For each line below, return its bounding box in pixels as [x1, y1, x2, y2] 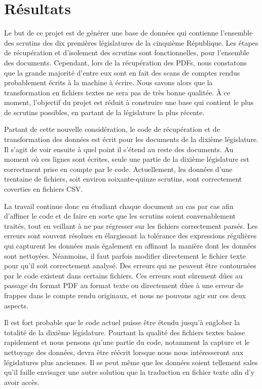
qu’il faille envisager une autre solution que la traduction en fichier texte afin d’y [4, 367, 255, 377]
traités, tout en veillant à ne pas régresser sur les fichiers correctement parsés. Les [4, 220, 258, 231]
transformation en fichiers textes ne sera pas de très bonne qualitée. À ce [4, 87, 231, 97]
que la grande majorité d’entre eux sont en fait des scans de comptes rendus [4, 67, 240, 78]
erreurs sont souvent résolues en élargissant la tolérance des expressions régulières [4, 230, 257, 241]
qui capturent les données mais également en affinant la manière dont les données [4, 240, 256, 251]
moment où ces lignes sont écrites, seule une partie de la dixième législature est [4, 154, 249, 164]
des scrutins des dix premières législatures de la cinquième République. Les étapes [4, 37, 258, 48]
